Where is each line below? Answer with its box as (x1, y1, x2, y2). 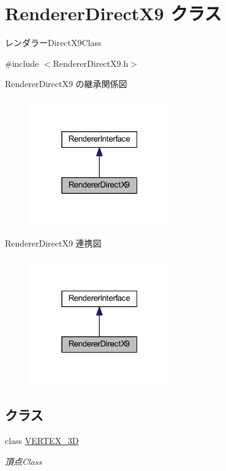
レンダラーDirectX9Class (5, 36, 102, 49)
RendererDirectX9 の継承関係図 (5, 77, 127, 90)
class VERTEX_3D (5, 434, 79, 447)
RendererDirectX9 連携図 (5, 237, 102, 250)
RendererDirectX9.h (53, 56, 129, 69)
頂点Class (5, 454, 42, 467)
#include (5, 56, 39, 69)
